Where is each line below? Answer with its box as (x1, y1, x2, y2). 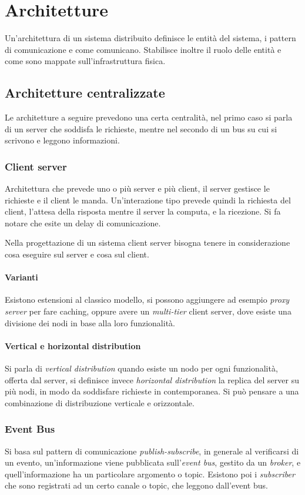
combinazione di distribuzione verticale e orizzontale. (5, 396, 195, 409)
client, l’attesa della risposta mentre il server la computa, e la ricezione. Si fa (5, 205, 281, 218)
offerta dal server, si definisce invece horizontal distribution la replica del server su (5, 373, 299, 386)
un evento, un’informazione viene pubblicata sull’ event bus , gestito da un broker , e (5, 456, 301, 469)
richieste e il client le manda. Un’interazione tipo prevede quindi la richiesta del (5, 193, 291, 206)
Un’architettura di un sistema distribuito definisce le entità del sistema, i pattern (5, 32, 296, 44)
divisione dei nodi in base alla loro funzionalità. (5, 316, 175, 329)
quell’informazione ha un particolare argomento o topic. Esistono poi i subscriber (5, 467, 295, 480)
